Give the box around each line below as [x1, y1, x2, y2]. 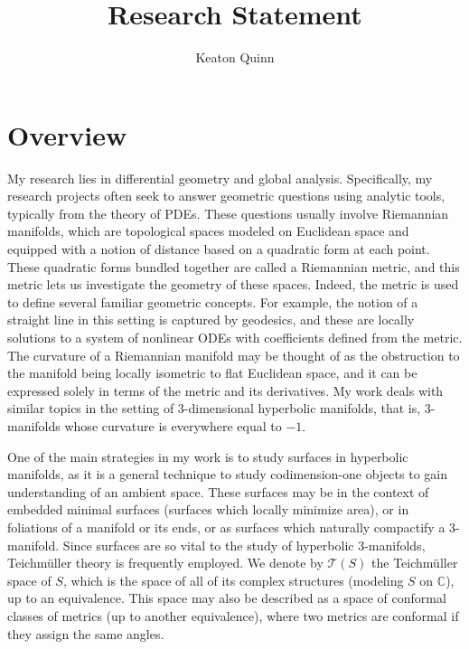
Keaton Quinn [195, 48, 275, 67]
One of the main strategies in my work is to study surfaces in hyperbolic [7, 447, 408, 466]
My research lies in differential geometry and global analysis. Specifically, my [7, 168, 433, 187]
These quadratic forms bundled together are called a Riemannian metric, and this [7, 257, 460, 276]
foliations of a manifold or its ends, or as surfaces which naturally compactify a [7, 517, 446, 536]
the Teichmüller [371, 553, 458, 572]
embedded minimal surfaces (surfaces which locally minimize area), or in [7, 500, 409, 519]
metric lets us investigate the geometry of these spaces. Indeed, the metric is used [7, 275, 459, 294]
